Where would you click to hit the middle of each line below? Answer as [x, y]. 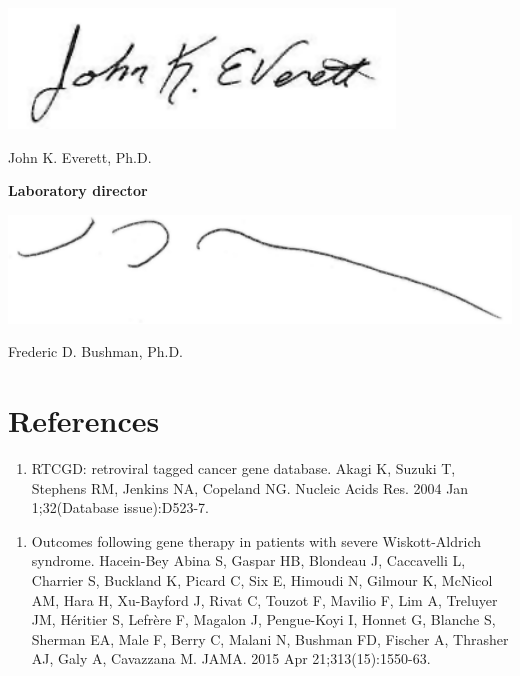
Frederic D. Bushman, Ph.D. [95, 351]
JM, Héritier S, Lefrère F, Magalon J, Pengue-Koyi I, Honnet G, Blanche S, [263, 619]
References [84, 420]
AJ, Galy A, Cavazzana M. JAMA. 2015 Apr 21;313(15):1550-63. [231, 658]
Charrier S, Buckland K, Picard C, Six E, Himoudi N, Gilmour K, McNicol [262, 580]
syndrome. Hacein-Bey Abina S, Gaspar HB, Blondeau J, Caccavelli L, [248, 560]
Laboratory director [78, 190]
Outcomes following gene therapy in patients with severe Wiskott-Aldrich [256, 540]
